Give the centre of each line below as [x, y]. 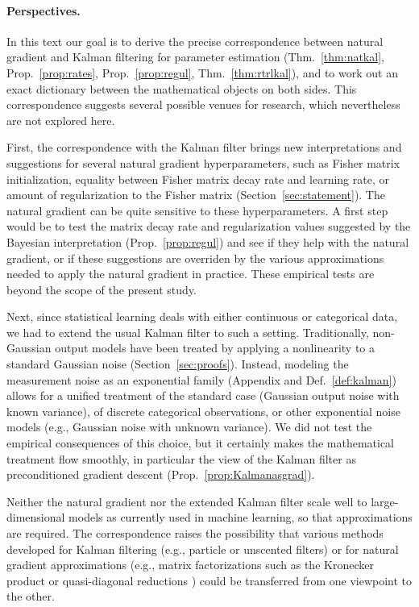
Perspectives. [44, 10]
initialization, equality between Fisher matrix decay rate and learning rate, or [198, 179]
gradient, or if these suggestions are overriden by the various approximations [195, 258]
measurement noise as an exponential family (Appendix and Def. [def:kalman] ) [201, 379]
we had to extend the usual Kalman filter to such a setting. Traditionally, [188, 332]
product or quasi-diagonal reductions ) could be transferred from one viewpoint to [209, 580]
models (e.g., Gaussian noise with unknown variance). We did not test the [189, 427]
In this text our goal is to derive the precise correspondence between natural [195, 41]
